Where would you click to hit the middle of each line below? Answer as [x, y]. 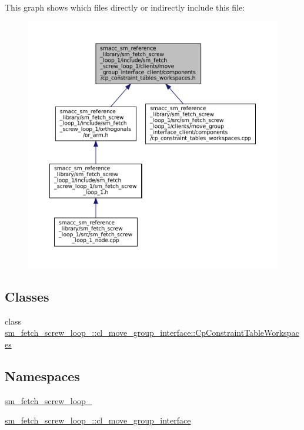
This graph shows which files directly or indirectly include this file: [125, 7]
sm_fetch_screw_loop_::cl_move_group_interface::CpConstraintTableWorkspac [152, 333]
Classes [27, 296]
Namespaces [42, 376]
